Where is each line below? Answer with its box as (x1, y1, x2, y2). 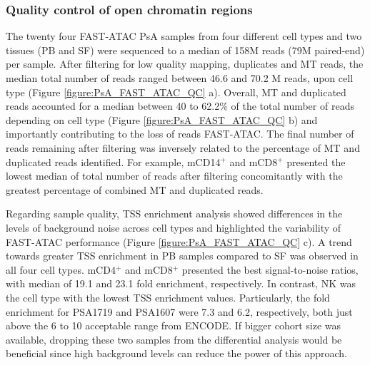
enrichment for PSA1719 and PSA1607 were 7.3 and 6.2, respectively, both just (6, 304, 353, 319)
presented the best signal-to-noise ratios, (181, 262, 359, 277)
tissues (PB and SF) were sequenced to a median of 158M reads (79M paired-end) (6, 42, 365, 57)
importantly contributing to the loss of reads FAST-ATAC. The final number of (6, 126, 354, 141)
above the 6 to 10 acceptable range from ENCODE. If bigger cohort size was (6, 318, 341, 333)
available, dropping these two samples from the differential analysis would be (6, 331, 342, 346)
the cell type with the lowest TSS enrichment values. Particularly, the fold (6, 289, 330, 304)
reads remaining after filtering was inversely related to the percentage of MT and (6, 140, 360, 155)
